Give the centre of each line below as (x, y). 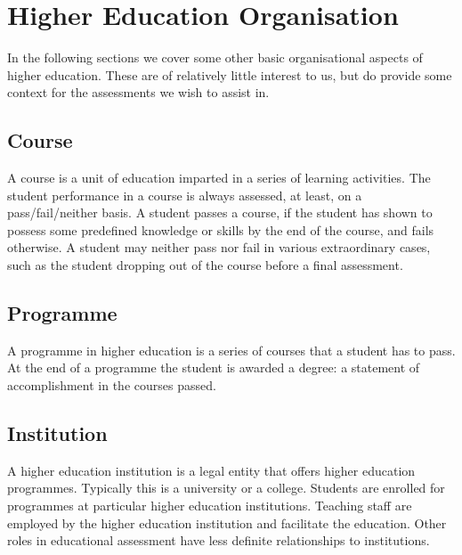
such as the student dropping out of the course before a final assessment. (205, 265)
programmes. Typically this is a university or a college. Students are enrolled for (226, 488)
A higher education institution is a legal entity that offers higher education (211, 470)
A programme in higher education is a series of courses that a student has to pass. (231, 350)
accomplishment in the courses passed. (112, 385)
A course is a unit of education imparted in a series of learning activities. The (219, 178)
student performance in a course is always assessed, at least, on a (185, 195)
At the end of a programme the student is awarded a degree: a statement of (214, 367)
